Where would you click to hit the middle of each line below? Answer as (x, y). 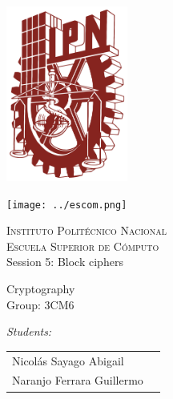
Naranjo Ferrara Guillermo (78, 380)
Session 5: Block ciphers (65, 262)
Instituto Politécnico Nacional (87, 230)
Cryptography (41, 289)
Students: (29, 331)
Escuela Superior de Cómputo (83, 246)
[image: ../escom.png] (67, 205)
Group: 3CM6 (40, 304)
